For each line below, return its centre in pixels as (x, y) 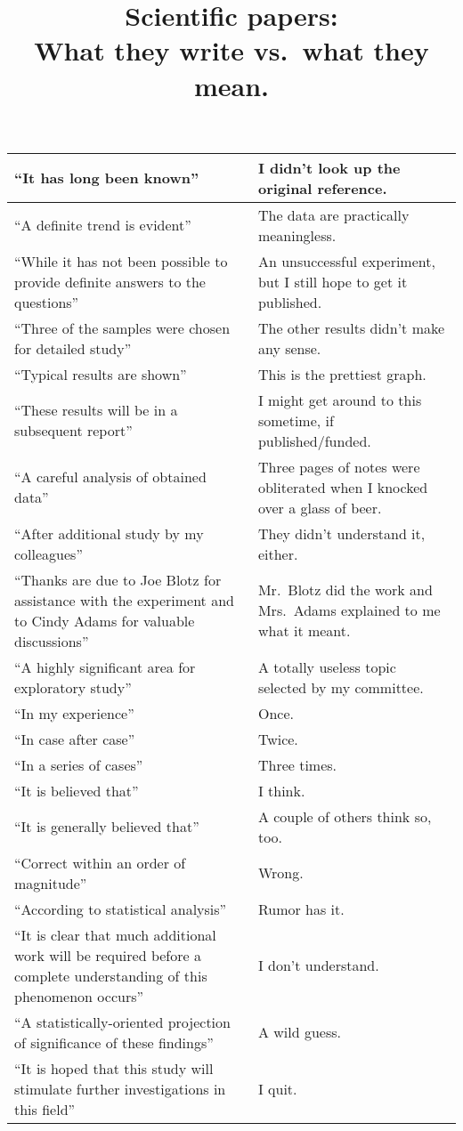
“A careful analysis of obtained (110, 477)
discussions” (52, 641)
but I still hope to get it (333, 281)
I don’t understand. (318, 965)
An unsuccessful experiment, (346, 261)
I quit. (277, 1088)
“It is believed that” (77, 790)
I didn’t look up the (329, 167)
